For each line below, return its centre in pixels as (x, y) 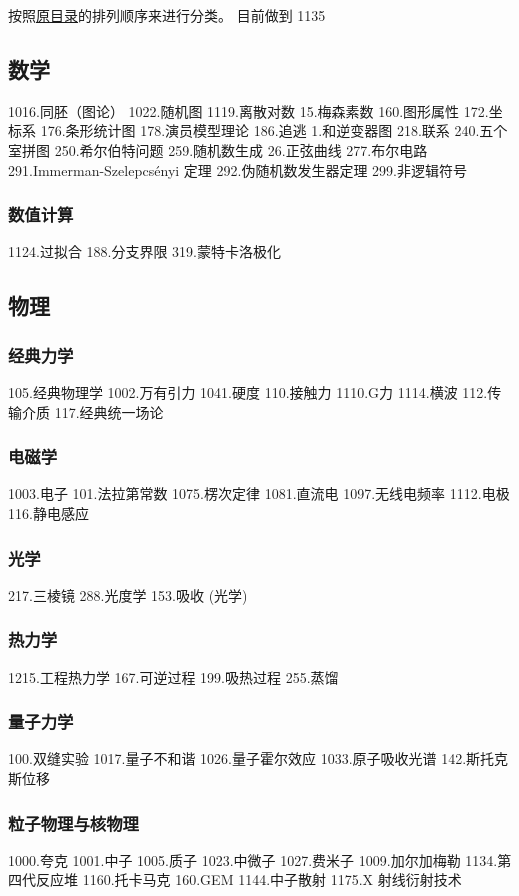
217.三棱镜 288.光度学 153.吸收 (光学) (128, 594)
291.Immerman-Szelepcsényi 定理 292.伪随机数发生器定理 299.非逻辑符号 (237, 169)
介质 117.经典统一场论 (92, 411)
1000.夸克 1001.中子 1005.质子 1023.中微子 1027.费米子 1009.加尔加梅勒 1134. (253, 859)
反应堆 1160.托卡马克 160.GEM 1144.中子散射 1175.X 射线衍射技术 (248, 879)
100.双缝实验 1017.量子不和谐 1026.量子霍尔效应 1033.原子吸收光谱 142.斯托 (251, 758)
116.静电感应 (48, 512)
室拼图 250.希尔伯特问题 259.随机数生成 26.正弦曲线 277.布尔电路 (218, 149)
